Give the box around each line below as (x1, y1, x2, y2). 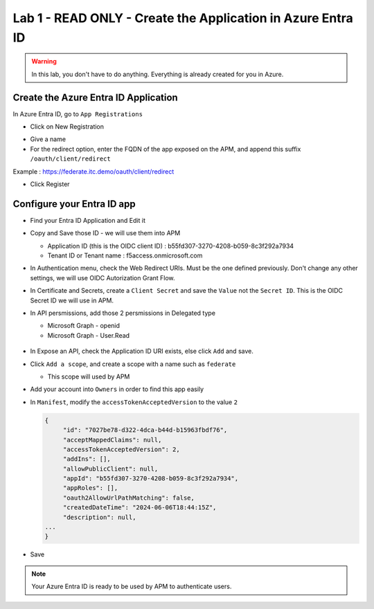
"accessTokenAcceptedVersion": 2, (62, 445, 180, 453)
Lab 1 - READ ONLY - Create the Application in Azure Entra (12, 10, 353, 26)
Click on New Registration (30, 122, 104, 131)
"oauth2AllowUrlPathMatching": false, (62, 493, 195, 502)
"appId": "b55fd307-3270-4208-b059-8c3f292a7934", (62, 475, 239, 482)
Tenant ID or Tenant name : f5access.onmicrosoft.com (47, 251, 203, 260)
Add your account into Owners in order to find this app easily (30, 385, 204, 394)
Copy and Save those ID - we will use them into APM (30, 229, 181, 237)
